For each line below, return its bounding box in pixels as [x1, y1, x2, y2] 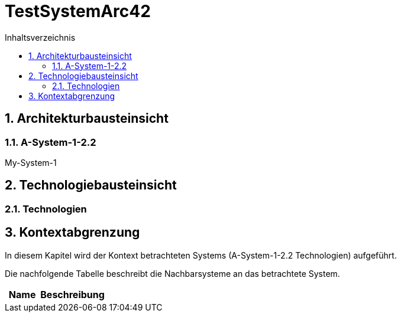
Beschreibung [40, 288, 105, 300]
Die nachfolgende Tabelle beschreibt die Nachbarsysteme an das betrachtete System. [5, 268, 340, 279]
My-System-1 [5, 157, 57, 168]
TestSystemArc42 [5, 1, 151, 21]
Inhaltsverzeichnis [5, 32, 76, 43]
